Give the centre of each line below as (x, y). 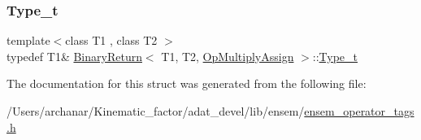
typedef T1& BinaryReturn (74, 56)
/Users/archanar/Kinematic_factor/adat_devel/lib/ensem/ (156, 111)
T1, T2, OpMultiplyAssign (228, 56)
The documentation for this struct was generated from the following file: (187, 83)
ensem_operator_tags (359, 111)
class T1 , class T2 (111, 40)
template (28, 40)
